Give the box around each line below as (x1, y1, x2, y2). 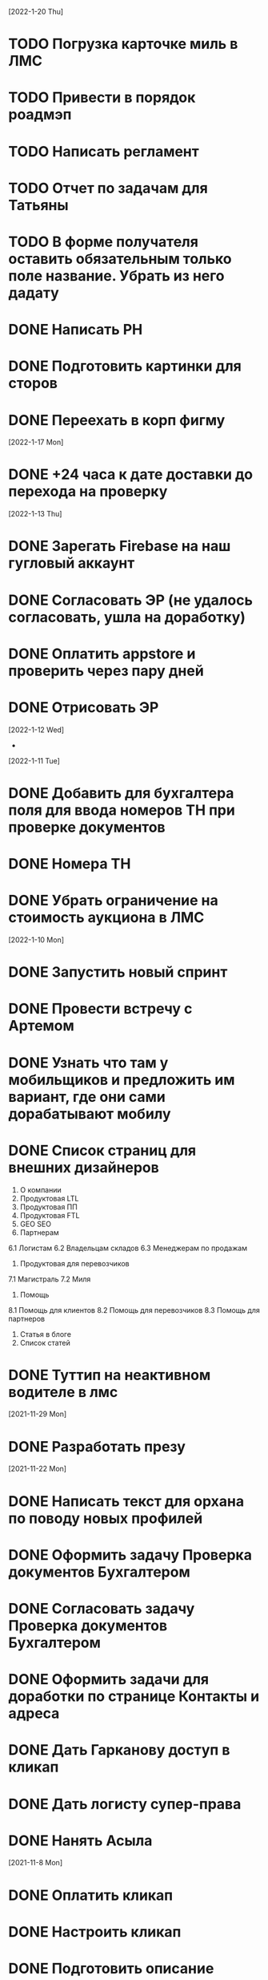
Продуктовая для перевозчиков (19, 1258, 130, 1268)
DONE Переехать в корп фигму (8, 411, 226, 429)
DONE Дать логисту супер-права (8, 1795, 242, 1813)
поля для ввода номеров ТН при (8, 801, 236, 819)
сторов (8, 375, 58, 392)
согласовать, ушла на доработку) (8, 608, 246, 626)
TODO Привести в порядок (8, 88, 196, 107)
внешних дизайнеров (8, 1158, 160, 1176)
